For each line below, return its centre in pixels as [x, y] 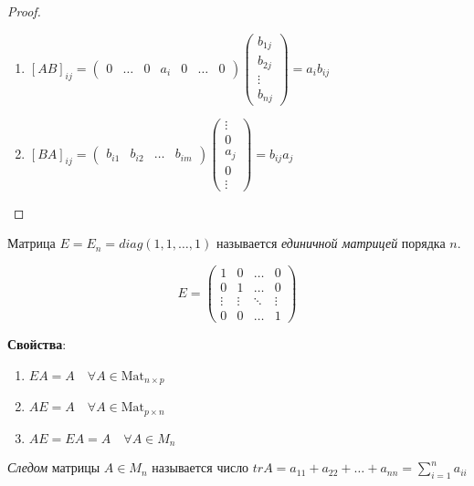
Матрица [32, 243]
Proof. [24, 11]
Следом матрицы [54, 467]
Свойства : [37, 344]
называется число [200, 467]
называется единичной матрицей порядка [331, 243]
